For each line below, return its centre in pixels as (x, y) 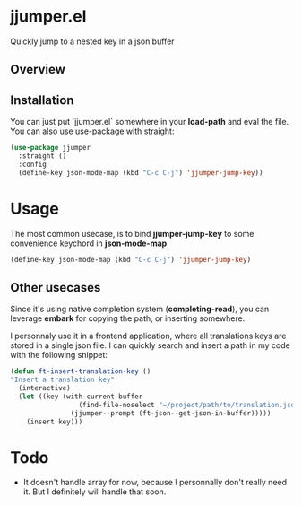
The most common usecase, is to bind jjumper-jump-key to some (132, 233)
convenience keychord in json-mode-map (89, 243)
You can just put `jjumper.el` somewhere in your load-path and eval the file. (150, 122)
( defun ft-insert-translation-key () (81, 371)
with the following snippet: (59, 355)
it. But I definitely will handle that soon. (95, 492)
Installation (42, 100)
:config (33, 164)
